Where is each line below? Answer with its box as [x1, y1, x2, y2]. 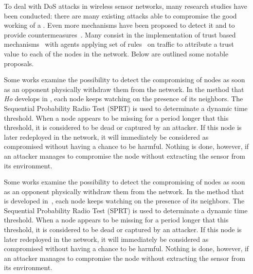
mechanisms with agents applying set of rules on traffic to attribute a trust [4, 39, 234, 49]
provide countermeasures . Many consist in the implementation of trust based [4, 29, 236, 39]
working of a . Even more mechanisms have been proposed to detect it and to [4, 20, 235, 30]
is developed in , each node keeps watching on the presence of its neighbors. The [4, 196, 245, 206]
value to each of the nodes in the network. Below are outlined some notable [4, 48, 229, 58]
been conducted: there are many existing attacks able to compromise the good [4, 10, 237, 20]
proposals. [4, 58, 34, 68]
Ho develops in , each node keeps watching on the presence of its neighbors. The [4, 93, 243, 104]
